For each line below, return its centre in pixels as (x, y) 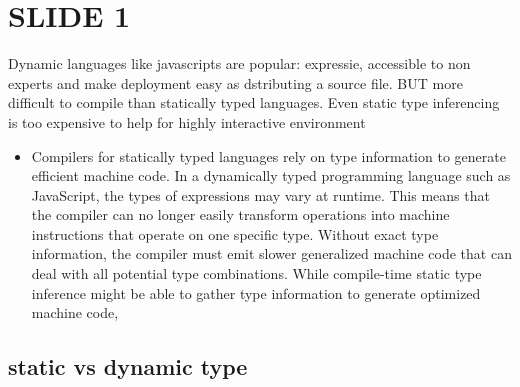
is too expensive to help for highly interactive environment (187, 121)
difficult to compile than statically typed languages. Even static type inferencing (254, 102)
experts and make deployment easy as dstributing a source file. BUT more (235, 82)
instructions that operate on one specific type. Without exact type (235, 233)
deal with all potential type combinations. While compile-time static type (256, 273)
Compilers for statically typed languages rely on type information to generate (268, 155)
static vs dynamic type (128, 366)
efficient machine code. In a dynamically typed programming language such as (271, 175)
